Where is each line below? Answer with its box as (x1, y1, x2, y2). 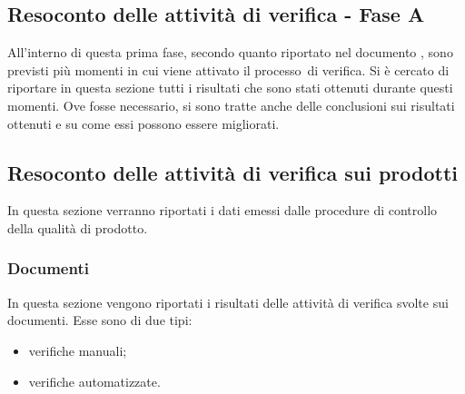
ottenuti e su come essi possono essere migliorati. (7, 113, 280, 133)
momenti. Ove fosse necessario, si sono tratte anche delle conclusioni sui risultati (7, 95, 455, 114)
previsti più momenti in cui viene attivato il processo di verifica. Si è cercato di (7, 60, 450, 79)
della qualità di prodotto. (7, 218, 148, 237)
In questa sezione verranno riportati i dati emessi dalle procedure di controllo (7, 201, 438, 220)
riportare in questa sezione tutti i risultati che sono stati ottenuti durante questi (7, 78, 453, 97)
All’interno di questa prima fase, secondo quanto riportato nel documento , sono (7, 43, 453, 62)
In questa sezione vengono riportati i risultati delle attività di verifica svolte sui (7, 292, 449, 311)
